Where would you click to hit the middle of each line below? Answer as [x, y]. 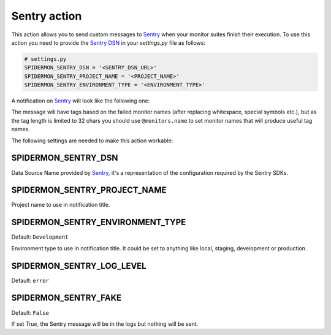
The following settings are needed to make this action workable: [92, 141]
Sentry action [47, 16]
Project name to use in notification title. [61, 205]
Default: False [30, 312]
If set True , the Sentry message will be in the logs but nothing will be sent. [105, 324]
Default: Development [40, 237]
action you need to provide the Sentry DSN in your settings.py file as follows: [108, 42]
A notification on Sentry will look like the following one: [81, 101]
